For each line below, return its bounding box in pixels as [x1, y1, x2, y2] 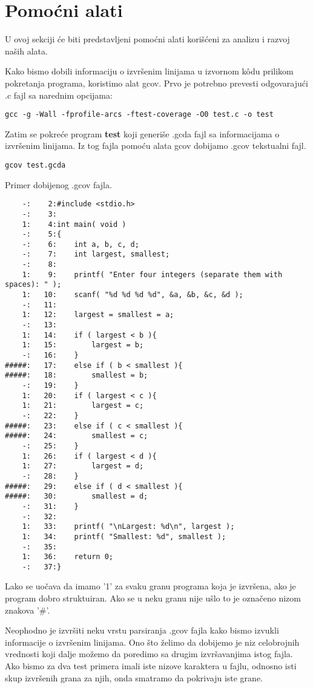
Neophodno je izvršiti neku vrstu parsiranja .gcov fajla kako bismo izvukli [5, 624, 279, 637]
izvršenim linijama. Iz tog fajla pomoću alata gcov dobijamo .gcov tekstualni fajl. [5, 139, 306, 152]
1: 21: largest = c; [22, 401, 144, 410]
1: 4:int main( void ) [22, 220, 127, 229]
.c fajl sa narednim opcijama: [5, 88, 113, 101]
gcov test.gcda [5, 160, 66, 169]
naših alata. [5, 44, 48, 57]
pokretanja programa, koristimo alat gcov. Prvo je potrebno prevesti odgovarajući [5, 76, 308, 89]
